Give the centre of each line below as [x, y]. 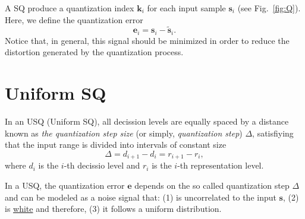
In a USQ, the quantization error [65, 185]
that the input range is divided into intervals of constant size [116, 145]
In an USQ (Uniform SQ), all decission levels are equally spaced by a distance [147, 121]
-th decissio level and [102, 165]
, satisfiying [273, 133]
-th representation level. [221, 165]
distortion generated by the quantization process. [94, 52]
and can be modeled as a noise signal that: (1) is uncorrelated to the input [141, 197]
